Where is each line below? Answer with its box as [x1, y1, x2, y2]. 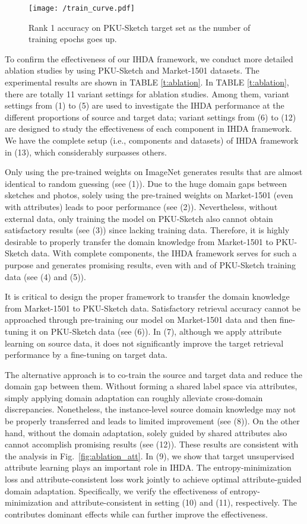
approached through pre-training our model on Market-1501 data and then [5, 313, 277, 326]
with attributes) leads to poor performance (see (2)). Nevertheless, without [5, 200, 278, 212]
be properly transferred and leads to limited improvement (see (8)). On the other [5, 415, 300, 427]
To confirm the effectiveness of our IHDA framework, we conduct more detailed [5, 52, 293, 65]
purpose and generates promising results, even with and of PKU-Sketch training [5, 258, 296, 271]
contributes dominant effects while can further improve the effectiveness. [5, 507, 268, 520]
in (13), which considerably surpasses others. [5, 145, 167, 158]
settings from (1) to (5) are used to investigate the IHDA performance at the [5, 99, 284, 112]
